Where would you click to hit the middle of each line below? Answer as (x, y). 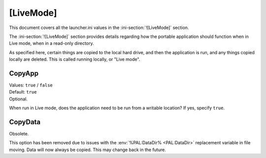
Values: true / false (31, 85)
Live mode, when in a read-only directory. (51, 43)
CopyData (25, 122)
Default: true (23, 92)
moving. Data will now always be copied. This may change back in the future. (87, 150)
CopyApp (24, 73)
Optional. (18, 99)
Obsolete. (19, 134)
